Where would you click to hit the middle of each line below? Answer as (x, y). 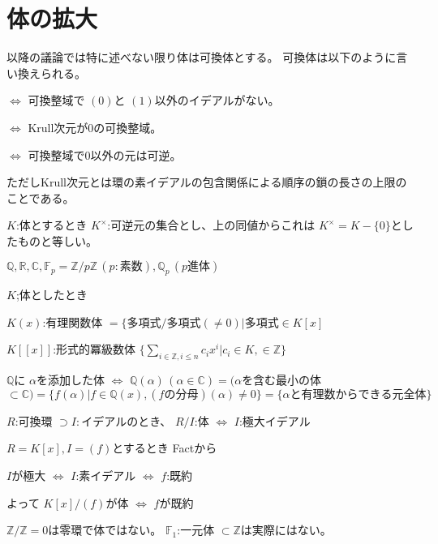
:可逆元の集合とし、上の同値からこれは (211, 225)
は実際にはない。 (286, 530)
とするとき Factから (165, 448)
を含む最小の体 (282, 380)
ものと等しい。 (57, 240)
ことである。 (41, 197)
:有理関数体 (73, 321)
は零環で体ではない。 (105, 530)
